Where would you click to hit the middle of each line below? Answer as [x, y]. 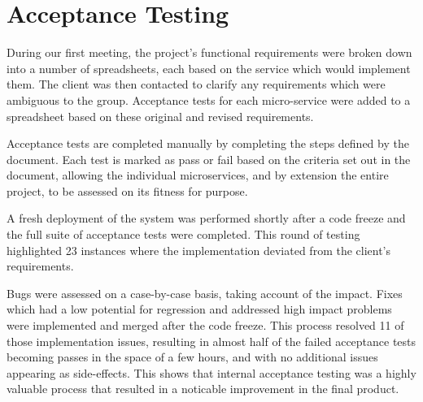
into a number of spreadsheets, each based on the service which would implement [209, 68]
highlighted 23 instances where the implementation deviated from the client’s [199, 250]
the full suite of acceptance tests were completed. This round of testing [183, 234]
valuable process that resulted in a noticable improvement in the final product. [203, 389]
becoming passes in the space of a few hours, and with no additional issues [192, 357]
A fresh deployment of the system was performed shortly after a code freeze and [206, 218]
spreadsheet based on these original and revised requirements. [160, 116]
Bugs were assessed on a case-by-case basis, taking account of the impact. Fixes [205, 293]
